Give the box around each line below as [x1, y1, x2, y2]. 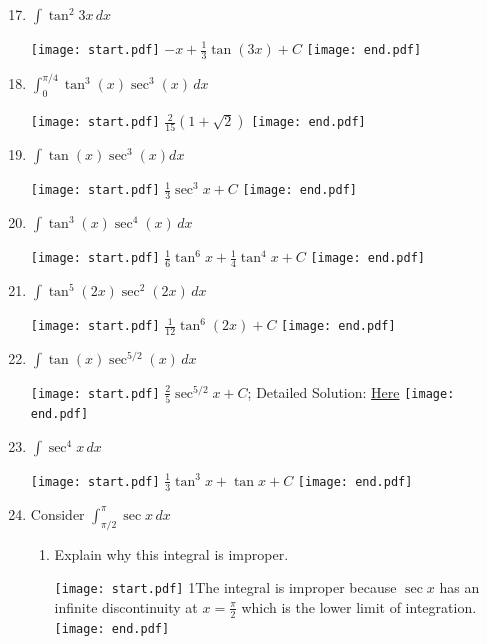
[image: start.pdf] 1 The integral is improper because [54, 577, 397, 598]
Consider [30, 503, 85, 524]
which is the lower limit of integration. [241, 596, 477, 617]
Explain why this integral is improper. [54, 543, 289, 564]
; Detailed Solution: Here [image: [247, 381, 455, 402]
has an [439, 577, 480, 598]
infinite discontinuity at [54, 596, 198, 617]
